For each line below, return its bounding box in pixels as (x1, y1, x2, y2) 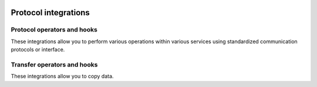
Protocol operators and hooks (11, 26, 98, 34)
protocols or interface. (11, 46, 65, 53)
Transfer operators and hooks (11, 60, 98, 68)
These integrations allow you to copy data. (11, 73, 114, 80)
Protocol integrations (11, 8, 90, 18)
